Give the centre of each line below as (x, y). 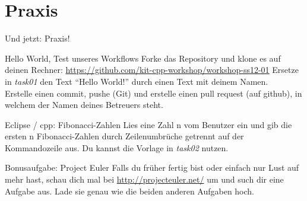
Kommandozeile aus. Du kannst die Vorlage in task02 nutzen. (117, 147)
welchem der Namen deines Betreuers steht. (84, 105)
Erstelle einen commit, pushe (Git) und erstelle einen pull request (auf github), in (153, 93)
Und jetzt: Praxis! (37, 38)
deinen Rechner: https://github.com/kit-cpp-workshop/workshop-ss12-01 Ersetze (152, 70)
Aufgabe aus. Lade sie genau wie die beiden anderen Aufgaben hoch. (130, 191)
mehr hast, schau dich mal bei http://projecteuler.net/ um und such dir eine (144, 179)
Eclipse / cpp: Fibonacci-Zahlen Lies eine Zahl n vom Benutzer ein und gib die (148, 124)
